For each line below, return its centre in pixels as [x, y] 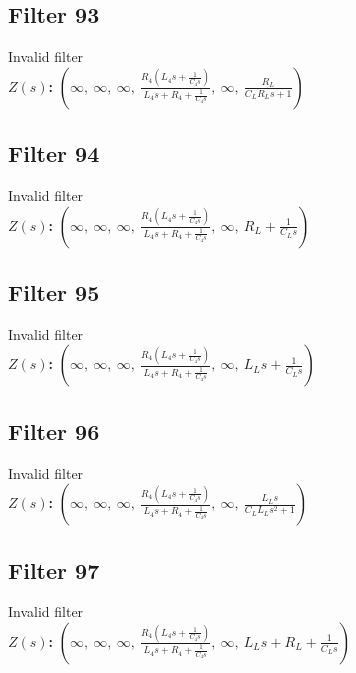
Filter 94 [54, 153]
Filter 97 [54, 569]
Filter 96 [54, 430]
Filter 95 [54, 291]
